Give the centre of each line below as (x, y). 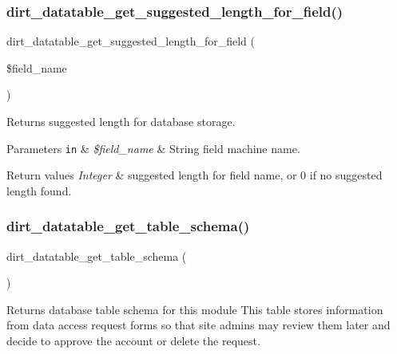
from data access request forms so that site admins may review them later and (198, 325)
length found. (39, 190)
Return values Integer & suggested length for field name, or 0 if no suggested (195, 175)
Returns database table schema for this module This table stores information (195, 309)
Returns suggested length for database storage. (121, 121)
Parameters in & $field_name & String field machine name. (153, 148)
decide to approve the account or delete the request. (133, 341)
